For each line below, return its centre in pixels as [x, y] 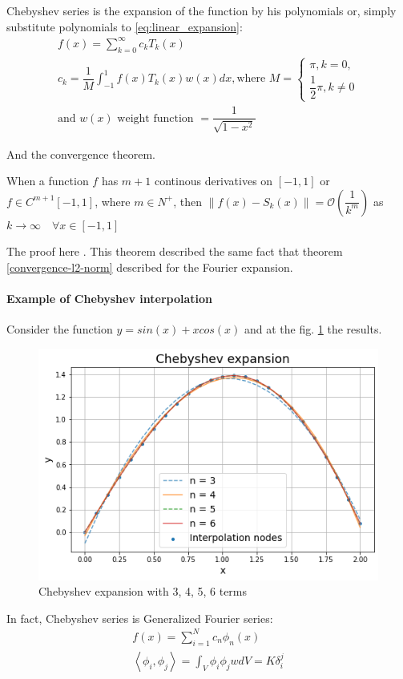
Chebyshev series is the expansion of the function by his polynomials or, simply [201, 10]
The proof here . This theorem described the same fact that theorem [175, 251]
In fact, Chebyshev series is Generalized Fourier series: [140, 618]
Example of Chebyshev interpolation [109, 299]
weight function [155, 118]
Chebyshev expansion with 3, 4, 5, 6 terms [143, 591]
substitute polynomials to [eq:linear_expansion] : [125, 26]
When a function [48, 181]
